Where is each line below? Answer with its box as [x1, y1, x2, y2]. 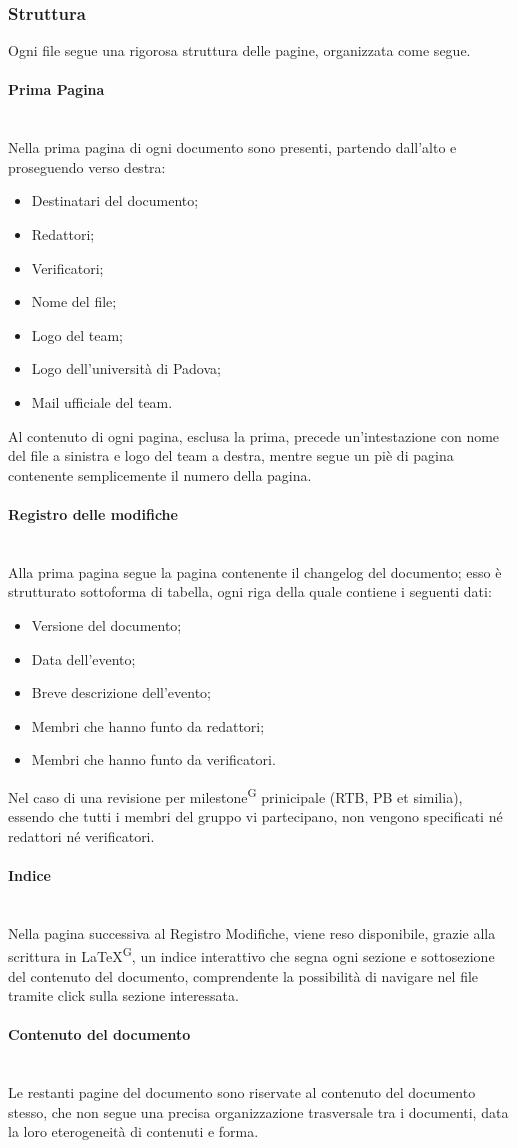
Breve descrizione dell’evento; [31, 682, 212, 703]
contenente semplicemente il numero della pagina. [8, 464, 312, 485]
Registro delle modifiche [8, 503, 178, 524]
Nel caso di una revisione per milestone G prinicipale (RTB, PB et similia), [8, 783, 463, 807]
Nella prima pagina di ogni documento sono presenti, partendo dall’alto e [8, 137, 457, 158]
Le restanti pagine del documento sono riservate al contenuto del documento [8, 1082, 476, 1103]
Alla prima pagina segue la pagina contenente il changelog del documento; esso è [8, 561, 502, 582]
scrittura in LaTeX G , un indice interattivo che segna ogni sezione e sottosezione [8, 943, 495, 966]
